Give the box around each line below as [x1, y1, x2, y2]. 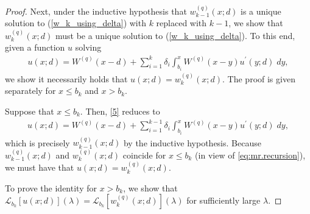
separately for [5, 84, 56, 97]
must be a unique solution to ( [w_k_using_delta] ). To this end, [55, 29, 295, 41]
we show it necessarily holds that [5, 72, 128, 85]
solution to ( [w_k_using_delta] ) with [5, 16, 146, 29]
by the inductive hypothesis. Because [123, 136, 261, 149]
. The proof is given [222, 72, 295, 85]
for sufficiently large [186, 194, 261, 207]
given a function [5, 41, 65, 54]
